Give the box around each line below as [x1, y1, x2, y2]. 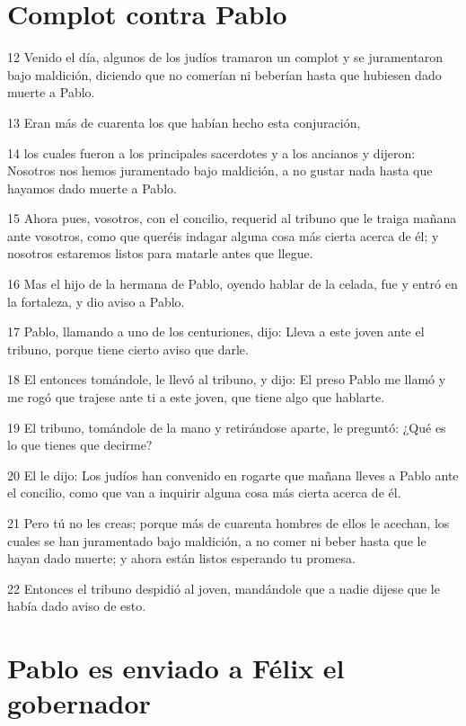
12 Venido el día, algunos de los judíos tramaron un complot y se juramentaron [7, 48, 444, 67]
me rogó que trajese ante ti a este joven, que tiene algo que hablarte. [7, 388, 385, 407]
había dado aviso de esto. [7, 596, 146, 615]
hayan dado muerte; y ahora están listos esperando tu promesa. [7, 549, 356, 568]
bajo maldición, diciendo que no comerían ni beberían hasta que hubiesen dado [7, 65, 442, 84]
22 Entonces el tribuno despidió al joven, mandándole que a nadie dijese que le [7, 578, 440, 597]
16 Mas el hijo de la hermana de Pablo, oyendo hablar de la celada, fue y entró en [7, 274, 458, 293]
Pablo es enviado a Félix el [7, 650, 345, 686]
